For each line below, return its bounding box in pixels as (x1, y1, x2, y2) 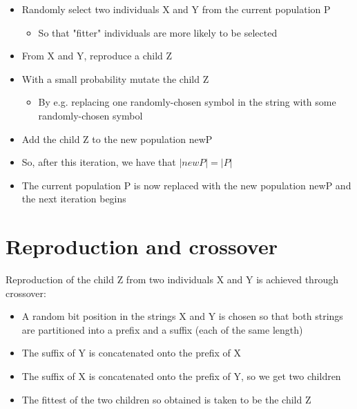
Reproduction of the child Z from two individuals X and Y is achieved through (6, 272, 338, 287)
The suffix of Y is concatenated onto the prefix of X (21, 345, 241, 360)
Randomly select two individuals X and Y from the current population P (21, 2, 331, 16)
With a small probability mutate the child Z (21, 71, 209, 86)
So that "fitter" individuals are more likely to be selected (38, 25, 278, 39)
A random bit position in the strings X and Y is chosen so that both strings (21, 309, 343, 323)
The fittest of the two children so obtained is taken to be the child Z (21, 392, 311, 406)
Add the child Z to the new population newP (21, 131, 213, 146)
